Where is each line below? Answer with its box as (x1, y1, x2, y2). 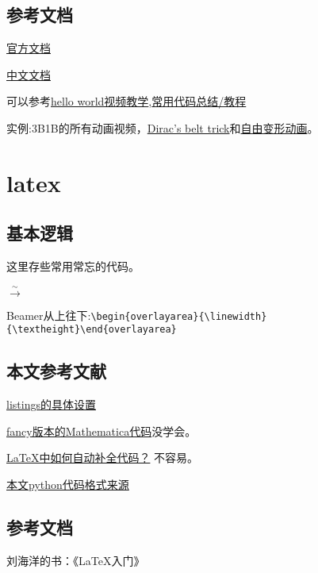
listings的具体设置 (6, 396, 96, 413)
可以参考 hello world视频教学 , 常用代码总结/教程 (6, 93, 247, 110)
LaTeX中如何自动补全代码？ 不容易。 (6, 449, 199, 466)
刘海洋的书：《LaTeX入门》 (6, 552, 145, 568)
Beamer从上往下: (6, 306, 91, 323)
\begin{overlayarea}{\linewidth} (90, 310, 267, 322)
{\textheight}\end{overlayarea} (6, 324, 177, 336)
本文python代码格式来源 (6, 475, 129, 492)
